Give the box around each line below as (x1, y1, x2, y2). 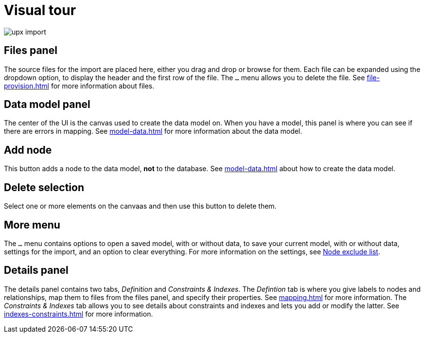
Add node (4, 143, 52, 156)
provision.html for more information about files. (4, 81, 155, 90)
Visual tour (4, 2, 76, 18)
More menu (4, 218, 60, 231)
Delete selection (4, 181, 85, 194)
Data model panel (4, 98, 90, 111)
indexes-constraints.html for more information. (4, 309, 153, 318)
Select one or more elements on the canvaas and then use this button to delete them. (4, 202, 277, 211)
